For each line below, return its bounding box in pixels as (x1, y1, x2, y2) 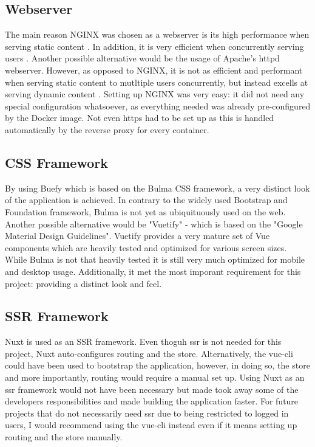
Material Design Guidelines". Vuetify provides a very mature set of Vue (5, 229, 270, 242)
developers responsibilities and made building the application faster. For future (5, 395, 299, 407)
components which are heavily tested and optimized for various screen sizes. (5, 241, 287, 254)
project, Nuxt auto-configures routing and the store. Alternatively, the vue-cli (5, 347, 293, 359)
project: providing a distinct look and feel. (5, 277, 162, 289)
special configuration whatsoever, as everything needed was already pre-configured (5, 99, 311, 112)
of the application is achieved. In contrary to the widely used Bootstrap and (5, 193, 288, 206)
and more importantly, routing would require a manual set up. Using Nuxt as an (5, 371, 305, 384)
